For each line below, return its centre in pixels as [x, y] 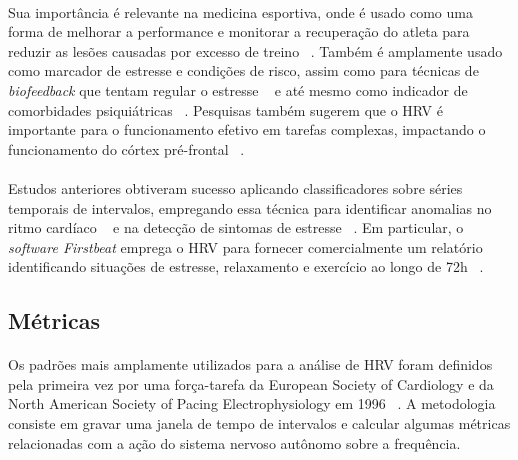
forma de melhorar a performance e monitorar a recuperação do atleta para [239, 31]
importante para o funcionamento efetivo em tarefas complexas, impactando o [247, 129]
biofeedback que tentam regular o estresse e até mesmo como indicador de [238, 89]
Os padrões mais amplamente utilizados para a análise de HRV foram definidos [250, 364]
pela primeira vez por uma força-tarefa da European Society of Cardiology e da [251, 383]
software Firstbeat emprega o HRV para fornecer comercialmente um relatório [245, 246]
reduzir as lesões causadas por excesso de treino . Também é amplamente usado [255, 50]
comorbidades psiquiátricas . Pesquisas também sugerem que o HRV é [225, 109]
